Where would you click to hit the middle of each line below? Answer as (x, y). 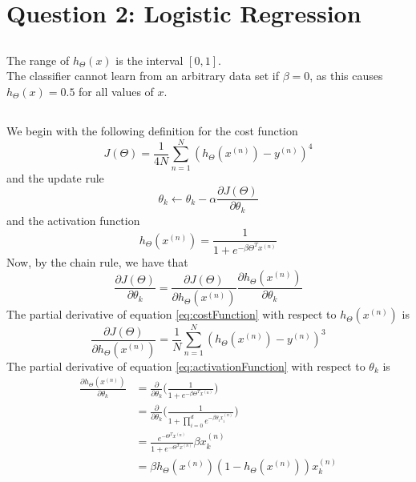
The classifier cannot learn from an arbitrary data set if (143, 76)
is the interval (149, 60)
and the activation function (73, 220)
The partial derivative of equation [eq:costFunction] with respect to (172, 314)
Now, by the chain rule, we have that (97, 261)
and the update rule (55, 177)
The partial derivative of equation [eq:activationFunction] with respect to (186, 366)
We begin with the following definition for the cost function (152, 130)
